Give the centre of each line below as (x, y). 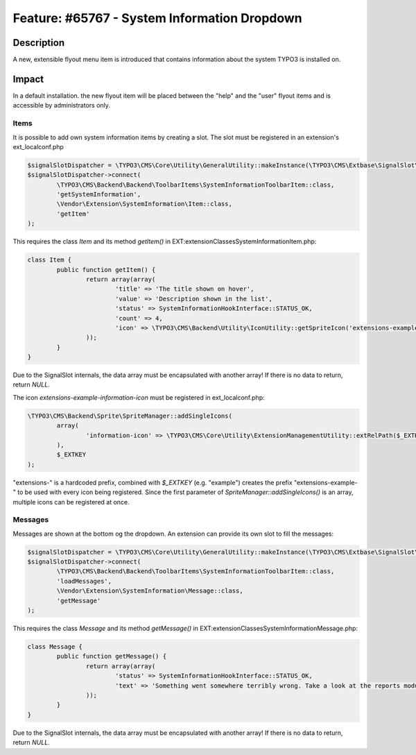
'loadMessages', (84, 581)
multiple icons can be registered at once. (71, 502)
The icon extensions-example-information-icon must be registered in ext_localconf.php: (139, 397)
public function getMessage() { (111, 656)
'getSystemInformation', (99, 195)
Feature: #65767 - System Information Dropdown (157, 18)
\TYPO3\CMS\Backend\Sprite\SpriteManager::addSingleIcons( (130, 416)
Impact (28, 79)
